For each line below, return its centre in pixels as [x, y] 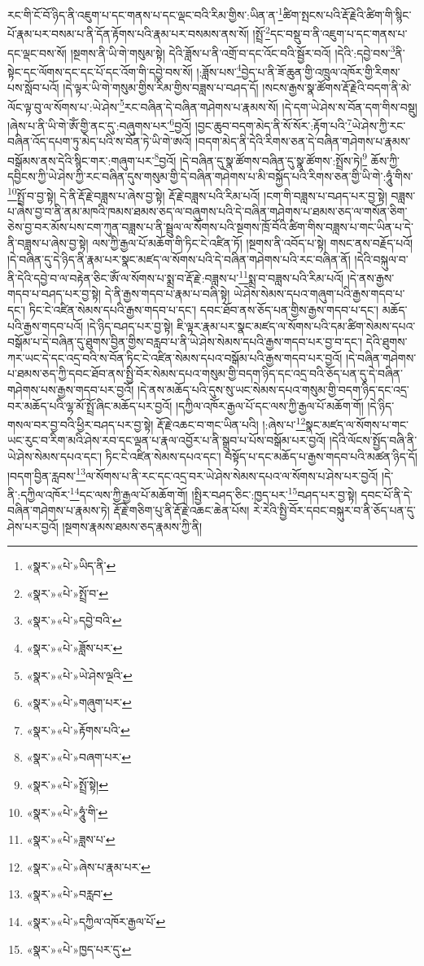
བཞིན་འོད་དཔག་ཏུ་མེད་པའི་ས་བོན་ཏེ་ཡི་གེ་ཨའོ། [100, 141]
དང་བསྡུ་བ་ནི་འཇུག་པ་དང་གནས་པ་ [339, 33]
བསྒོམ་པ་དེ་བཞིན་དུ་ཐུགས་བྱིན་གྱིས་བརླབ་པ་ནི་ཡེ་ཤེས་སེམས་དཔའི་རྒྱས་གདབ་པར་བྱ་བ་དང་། [185, 342]
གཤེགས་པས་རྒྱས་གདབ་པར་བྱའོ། [71, 389]
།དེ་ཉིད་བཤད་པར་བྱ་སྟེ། [130, 325]
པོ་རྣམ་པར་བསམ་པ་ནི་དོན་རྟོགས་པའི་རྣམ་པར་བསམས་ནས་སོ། [128, 33]
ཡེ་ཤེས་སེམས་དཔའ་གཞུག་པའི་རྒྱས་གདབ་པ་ [319, 294]
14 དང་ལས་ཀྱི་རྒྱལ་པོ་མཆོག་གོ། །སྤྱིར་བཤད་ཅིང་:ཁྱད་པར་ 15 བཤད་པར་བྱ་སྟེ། [213, 493]
